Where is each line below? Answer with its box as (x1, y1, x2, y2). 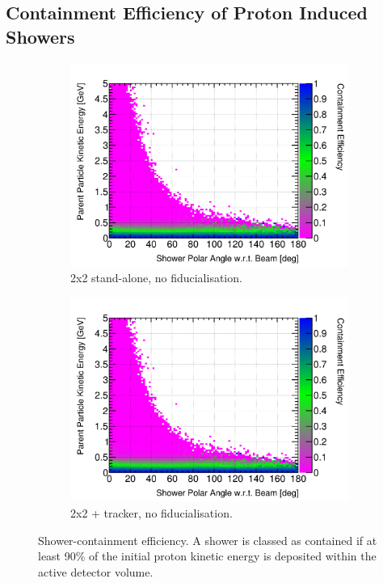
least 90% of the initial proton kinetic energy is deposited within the (38, 547, 377, 564)
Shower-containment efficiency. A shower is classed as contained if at (38, 531, 377, 548)
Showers (6, 23, 75, 49)
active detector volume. (38, 563, 154, 580)
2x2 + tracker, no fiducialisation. (70, 504, 233, 521)
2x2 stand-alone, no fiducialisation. (70, 269, 242, 286)
